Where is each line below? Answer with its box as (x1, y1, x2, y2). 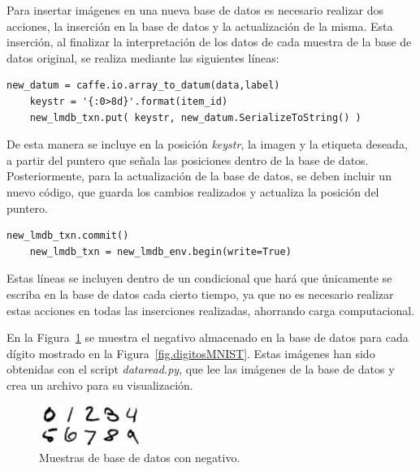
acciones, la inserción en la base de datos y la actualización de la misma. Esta (6, 17, 393, 34)
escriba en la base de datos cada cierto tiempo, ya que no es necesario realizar (6, 285, 394, 302)
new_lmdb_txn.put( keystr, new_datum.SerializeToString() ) (29, 111, 362, 123)
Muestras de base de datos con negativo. (39, 448, 240, 465)
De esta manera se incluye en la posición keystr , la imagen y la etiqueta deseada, (6, 136, 408, 153)
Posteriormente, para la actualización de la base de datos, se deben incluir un (6, 167, 392, 184)
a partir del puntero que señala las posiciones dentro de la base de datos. (6, 151, 369, 168)
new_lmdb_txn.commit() (6, 230, 129, 242)
